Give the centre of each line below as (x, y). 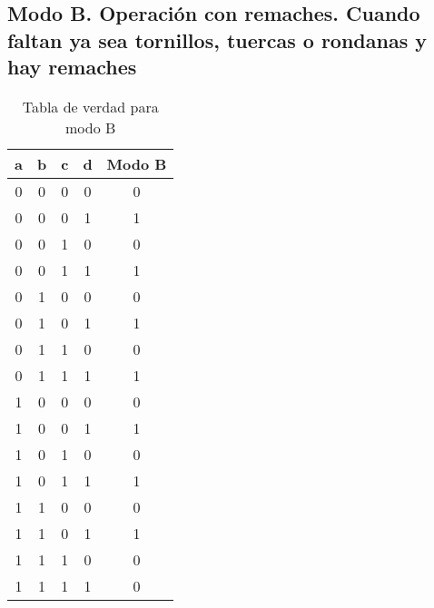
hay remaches (72, 67)
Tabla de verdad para (90, 106)
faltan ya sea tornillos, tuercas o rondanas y (217, 39)
